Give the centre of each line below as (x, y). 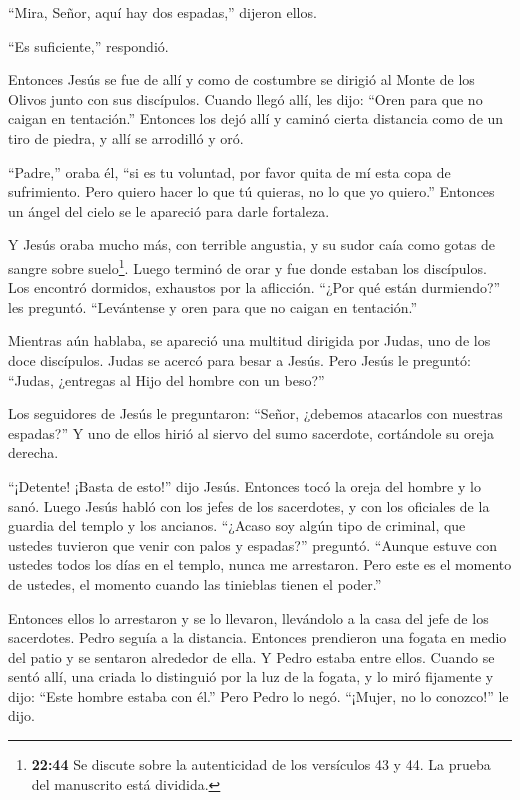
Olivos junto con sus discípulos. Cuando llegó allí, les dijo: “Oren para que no (245, 98)
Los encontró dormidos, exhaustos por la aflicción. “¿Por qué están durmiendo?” (254, 287)
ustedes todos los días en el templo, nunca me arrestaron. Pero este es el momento (260, 564)
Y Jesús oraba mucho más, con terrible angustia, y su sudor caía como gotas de (251, 244)
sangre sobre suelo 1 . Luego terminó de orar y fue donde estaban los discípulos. (247, 266)
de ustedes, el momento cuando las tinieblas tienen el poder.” (195, 583)
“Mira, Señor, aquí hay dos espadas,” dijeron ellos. (162, 12)
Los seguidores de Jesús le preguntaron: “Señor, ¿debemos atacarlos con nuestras (255, 413)
